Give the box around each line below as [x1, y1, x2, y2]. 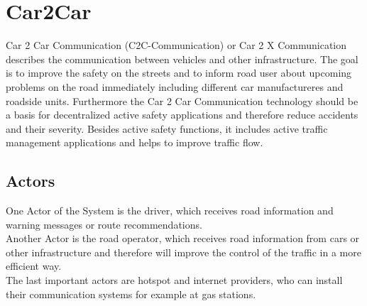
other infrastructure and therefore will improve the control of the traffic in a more [6, 244, 361, 259]
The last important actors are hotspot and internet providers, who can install [6, 273, 343, 288]
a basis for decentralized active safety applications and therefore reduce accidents [6, 107, 358, 122]
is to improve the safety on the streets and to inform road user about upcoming [6, 65, 352, 80]
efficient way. [6, 258, 62, 273]
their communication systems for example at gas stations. [6, 286, 256, 301]
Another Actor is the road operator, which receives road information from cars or [6, 231, 360, 246]
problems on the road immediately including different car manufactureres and [6, 79, 344, 94]
